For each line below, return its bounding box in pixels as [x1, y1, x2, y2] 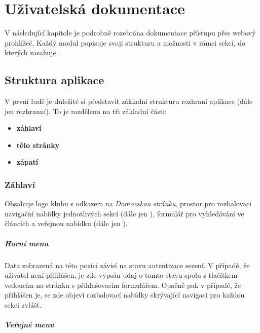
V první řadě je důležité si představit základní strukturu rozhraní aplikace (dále [5, 96, 253, 106]
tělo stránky [16, 139, 60, 150]
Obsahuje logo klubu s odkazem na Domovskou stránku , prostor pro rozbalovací [5, 198, 252, 209]
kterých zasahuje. [5, 47, 58, 58]
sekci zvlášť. [5, 300, 42, 310]
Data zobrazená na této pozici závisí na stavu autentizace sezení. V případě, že [5, 260, 250, 270]
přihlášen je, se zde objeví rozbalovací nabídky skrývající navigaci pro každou [5, 289, 245, 300]
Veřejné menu [5, 319, 54, 330]
